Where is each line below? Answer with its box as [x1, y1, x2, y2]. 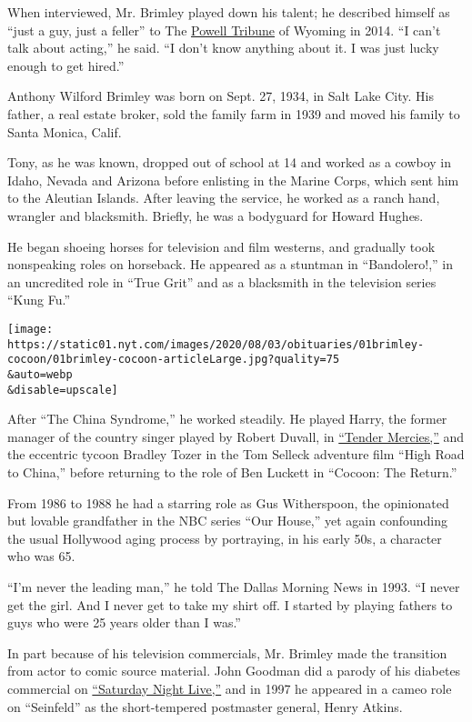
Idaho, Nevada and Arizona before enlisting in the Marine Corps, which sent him [7, 170, 459, 189]
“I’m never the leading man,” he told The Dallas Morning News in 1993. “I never [7, 577, 460, 596]
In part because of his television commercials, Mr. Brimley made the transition [7, 643, 447, 662]
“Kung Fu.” [7, 290, 71, 309]
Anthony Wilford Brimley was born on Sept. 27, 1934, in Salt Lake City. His [7, 86, 434, 105]
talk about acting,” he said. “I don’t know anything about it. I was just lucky [7, 38, 439, 57]
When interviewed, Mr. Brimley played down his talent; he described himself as [7, 3, 450, 21]
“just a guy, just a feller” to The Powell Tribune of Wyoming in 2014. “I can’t [7, 20, 441, 39]
